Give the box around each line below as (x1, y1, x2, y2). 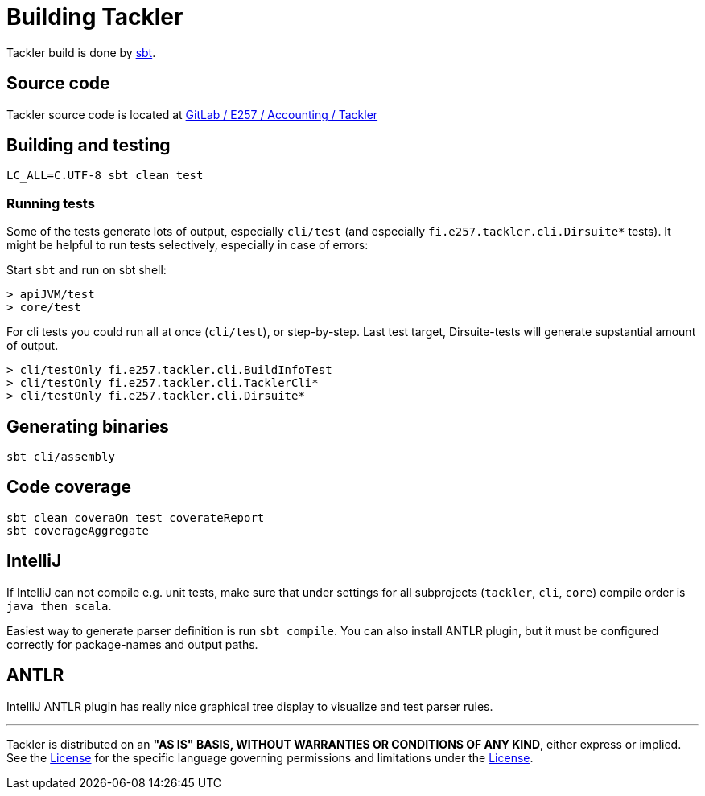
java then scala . (6, 598, 112, 613)
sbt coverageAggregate (6, 523, 150, 537)
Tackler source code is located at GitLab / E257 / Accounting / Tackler (6, 107, 378, 121)
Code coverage (6, 477, 131, 498)
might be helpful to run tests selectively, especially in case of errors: (6, 238, 369, 252)
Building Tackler (6, 3, 183, 31)
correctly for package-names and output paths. (6, 637, 258, 651)
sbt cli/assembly (6, 450, 115, 464)
